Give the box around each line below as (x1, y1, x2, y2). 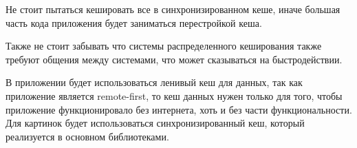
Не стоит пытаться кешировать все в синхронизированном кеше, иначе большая (6, 2, 340, 16)
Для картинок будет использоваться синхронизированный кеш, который (6, 116, 305, 130)
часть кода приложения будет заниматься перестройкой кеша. (6, 15, 262, 30)
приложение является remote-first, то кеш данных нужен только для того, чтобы (6, 88, 343, 103)
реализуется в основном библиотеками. (6, 129, 169, 143)
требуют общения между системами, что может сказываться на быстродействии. (6, 52, 343, 66)
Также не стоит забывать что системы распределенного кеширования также (6, 39, 322, 53)
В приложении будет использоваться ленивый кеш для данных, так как (6, 75, 303, 89)
